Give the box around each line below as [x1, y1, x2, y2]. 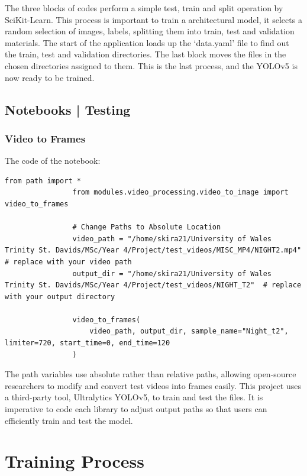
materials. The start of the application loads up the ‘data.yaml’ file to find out [5, 36, 289, 48]
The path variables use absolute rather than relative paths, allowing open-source [5, 368, 296, 380]
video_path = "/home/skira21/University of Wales [72, 234, 272, 243]
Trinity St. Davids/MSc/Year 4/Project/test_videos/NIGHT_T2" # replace [5, 281, 302, 290]
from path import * [5, 176, 81, 185]
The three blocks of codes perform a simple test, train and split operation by [5, 2, 283, 14]
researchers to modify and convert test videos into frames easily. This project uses [5, 379, 301, 391]
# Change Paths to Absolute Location [72, 223, 221, 232]
